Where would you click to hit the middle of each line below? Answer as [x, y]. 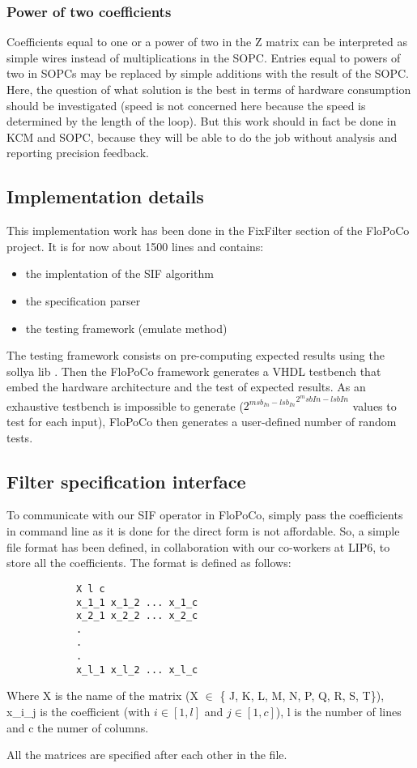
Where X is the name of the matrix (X [102, 695]
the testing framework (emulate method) [126, 328]
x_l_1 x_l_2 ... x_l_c [137, 670]
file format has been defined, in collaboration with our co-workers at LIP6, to [198, 546]
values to [374, 405]
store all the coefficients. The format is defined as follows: [149, 563]
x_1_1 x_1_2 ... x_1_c [137, 602]
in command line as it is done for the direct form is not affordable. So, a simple [203, 531]
